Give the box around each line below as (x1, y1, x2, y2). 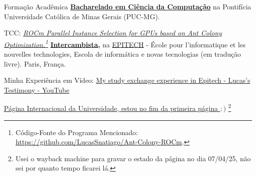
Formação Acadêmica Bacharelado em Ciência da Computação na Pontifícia (4, 1, 252, 11)
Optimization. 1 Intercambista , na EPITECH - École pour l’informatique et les (4, 37, 246, 49)
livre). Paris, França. (4, 58, 66, 69)
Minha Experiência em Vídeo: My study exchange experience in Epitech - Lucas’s (4, 75, 251, 85)
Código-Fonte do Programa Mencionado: (15, 127, 138, 137)
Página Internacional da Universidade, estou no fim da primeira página (4, 103, 218, 113)
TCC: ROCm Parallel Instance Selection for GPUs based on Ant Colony (4, 28, 222, 38)
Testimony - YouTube (4, 84, 69, 95)
